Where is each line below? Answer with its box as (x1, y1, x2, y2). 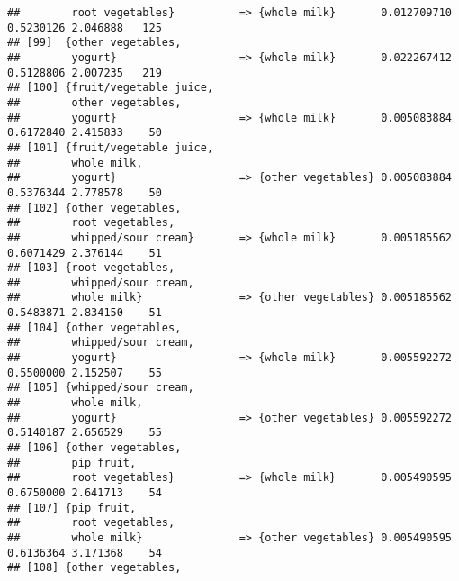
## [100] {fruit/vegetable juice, (7, 81, 214, 95)
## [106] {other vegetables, (7, 441, 182, 455)
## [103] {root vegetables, (7, 261, 175, 275)
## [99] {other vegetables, (7, 36, 182, 50)
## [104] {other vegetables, (7, 321, 182, 334)
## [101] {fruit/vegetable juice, (7, 141, 214, 154)
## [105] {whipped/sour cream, (7, 381, 194, 395)
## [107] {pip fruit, (7, 501, 137, 514)
